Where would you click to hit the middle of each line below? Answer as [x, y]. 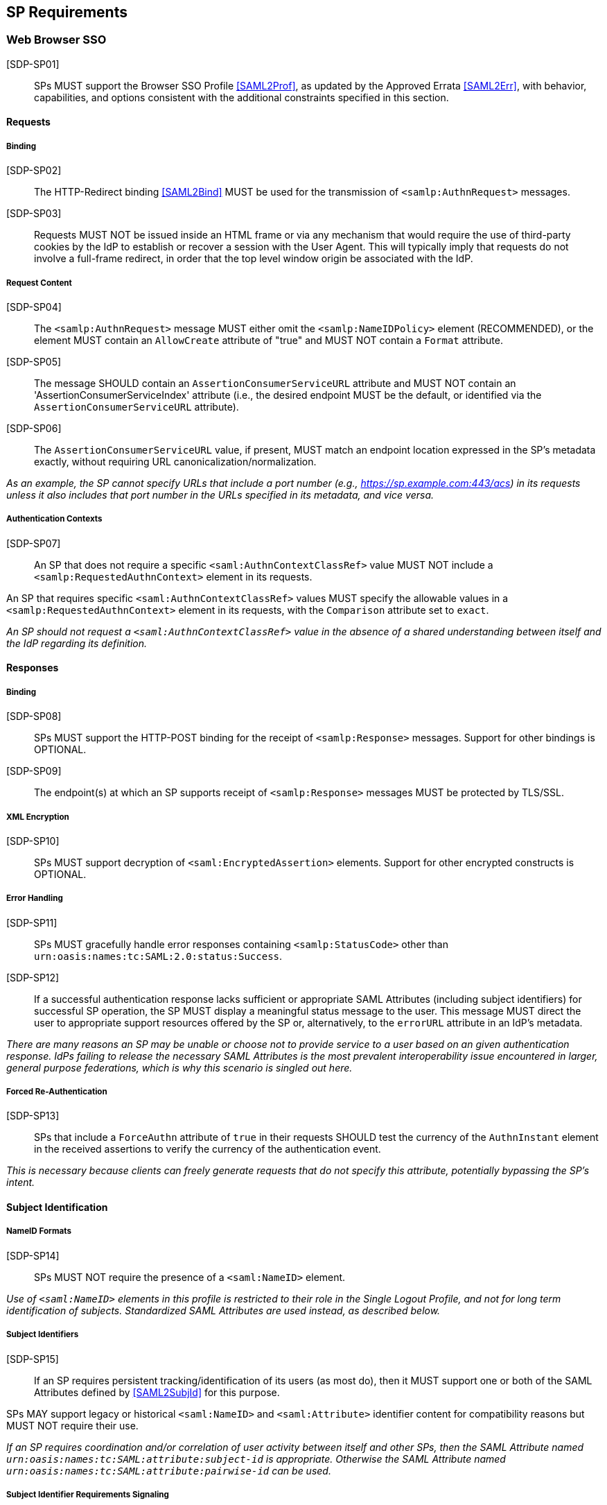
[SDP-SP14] [33, 1255]
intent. [21, 1182]
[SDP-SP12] [33, 977]
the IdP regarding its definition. [77, 643]
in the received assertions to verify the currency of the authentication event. [208, 1149]
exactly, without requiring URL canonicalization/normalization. [175, 461]
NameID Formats [39, 1231]
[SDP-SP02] [34, 171]
